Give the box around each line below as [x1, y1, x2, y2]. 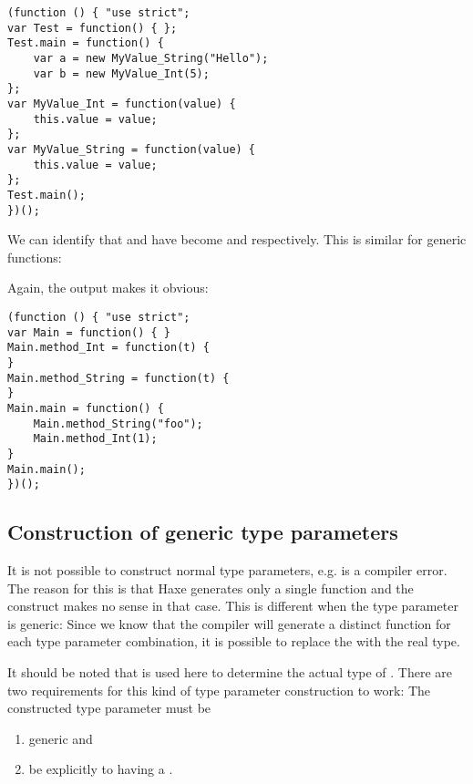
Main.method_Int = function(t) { [7, 341, 210, 355]
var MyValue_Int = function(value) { [7, 97, 236, 110]
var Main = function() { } [7, 325, 170, 339]
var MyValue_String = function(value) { [7, 142, 256, 156]
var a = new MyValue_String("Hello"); [33, 51, 269, 65]
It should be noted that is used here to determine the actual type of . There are [7, 663, 453, 682]
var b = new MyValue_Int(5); [33, 67, 210, 80]
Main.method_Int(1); [33, 432, 158, 446]
